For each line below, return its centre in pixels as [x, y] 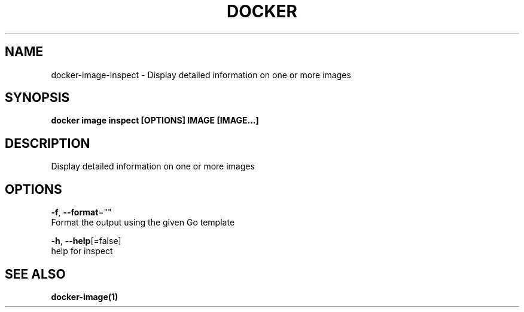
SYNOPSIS [37, 98]
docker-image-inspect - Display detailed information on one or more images [201, 75]
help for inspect [82, 251]
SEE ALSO [35, 274]
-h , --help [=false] [86, 241]
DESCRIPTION [48, 143]
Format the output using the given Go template [143, 223]
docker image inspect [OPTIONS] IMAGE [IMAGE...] [155, 121]
